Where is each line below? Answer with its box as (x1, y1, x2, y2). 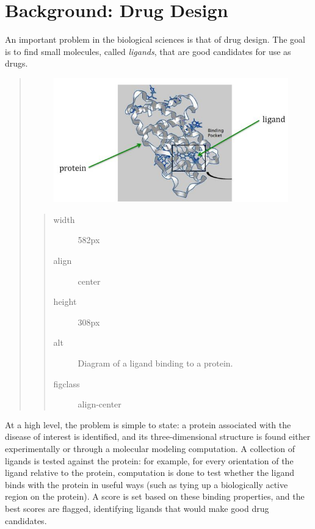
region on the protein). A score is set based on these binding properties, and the (5, 490, 305, 503)
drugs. (5, 57, 28, 70)
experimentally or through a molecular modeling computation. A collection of (5, 442, 295, 454)
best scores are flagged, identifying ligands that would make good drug (5, 502, 269, 514)
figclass (53, 377, 80, 390)
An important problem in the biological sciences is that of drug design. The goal (5, 33, 305, 46)
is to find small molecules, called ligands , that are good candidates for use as (5, 45, 291, 57)
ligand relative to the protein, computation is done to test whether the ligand (5, 466, 294, 479)
